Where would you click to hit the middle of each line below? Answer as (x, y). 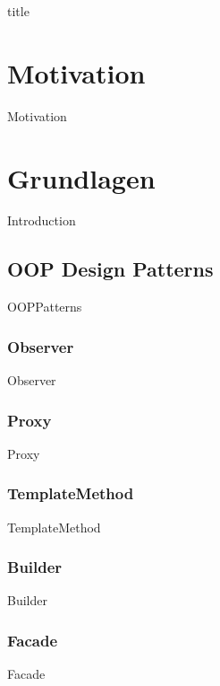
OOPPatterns (45, 307)
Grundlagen (81, 177)
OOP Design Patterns (110, 269)
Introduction (42, 220)
